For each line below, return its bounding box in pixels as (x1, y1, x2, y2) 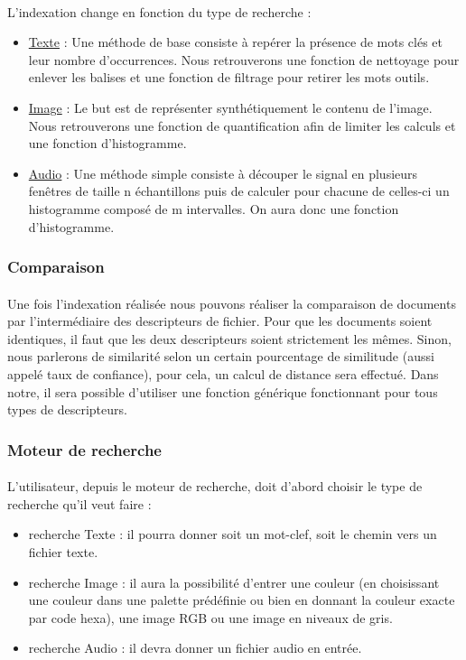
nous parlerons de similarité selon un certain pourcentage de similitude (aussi (7, 347, 434, 366)
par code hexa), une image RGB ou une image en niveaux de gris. (28, 608, 393, 627)
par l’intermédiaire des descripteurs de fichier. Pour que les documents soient (7, 311, 433, 330)
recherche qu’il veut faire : (7, 494, 152, 513)
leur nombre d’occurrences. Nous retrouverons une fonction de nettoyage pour (28, 50, 460, 69)
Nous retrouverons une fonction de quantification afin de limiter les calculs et (28, 116, 456, 135)
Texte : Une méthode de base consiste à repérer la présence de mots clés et (28, 33, 443, 51)
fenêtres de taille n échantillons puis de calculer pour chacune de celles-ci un (28, 181, 450, 200)
